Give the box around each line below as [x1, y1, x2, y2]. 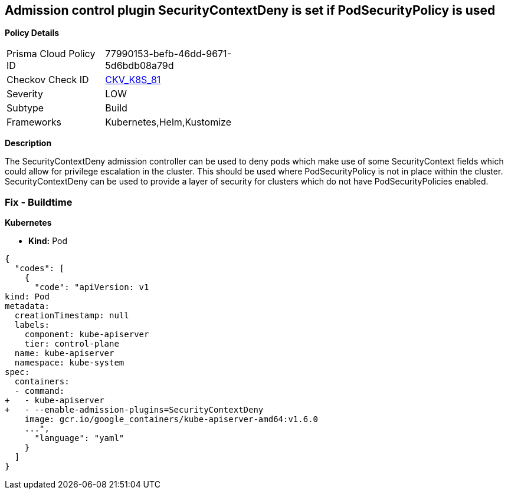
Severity [6, 88, 43, 100]
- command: [14, 386, 65, 396]
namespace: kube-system [14, 358, 124, 368]
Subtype [6, 102, 44, 114]
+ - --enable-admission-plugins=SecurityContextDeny [5, 405, 264, 415]
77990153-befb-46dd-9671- [105, 48, 231, 60]
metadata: [5, 301, 50, 311]
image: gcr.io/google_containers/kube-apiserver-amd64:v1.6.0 [24, 414, 319, 424]
